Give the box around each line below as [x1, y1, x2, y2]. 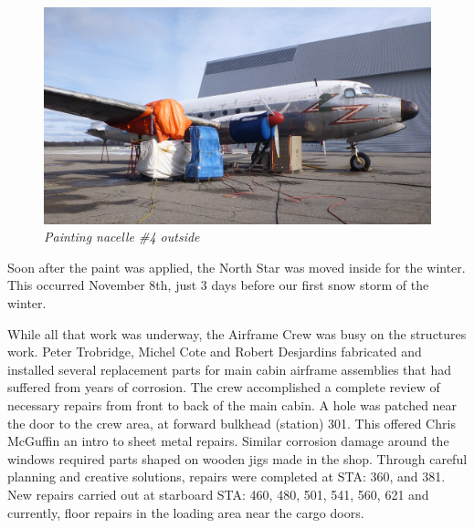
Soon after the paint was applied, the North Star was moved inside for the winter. [7, 257, 466, 276]
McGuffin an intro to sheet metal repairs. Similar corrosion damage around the [7, 431, 449, 450]
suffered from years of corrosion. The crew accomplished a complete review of [7, 378, 440, 397]
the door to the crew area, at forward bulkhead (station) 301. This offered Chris [7, 413, 456, 432]
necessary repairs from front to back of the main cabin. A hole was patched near [7, 396, 458, 415]
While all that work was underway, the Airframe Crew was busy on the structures [7, 324, 467, 343]
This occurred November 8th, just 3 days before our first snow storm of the [7, 275, 429, 295]
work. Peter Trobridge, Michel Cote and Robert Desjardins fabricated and [7, 342, 422, 361]
